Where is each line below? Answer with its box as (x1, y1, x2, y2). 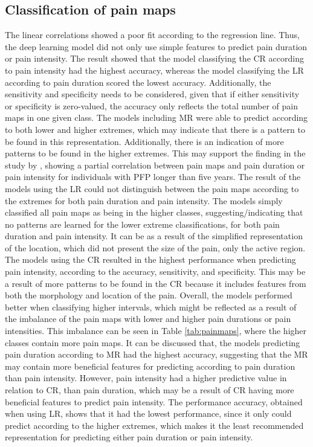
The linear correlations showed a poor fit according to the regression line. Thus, (5, 28, 300, 41)
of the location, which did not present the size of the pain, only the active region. (5, 241, 306, 254)
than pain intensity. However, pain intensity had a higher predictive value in (5, 371, 287, 384)
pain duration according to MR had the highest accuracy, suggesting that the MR (5, 348, 308, 361)
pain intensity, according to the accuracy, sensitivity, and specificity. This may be (5, 265, 306, 278)
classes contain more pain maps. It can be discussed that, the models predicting (5, 336, 300, 349)
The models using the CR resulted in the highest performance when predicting (5, 253, 296, 266)
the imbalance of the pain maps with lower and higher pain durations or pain (5, 312, 291, 325)
